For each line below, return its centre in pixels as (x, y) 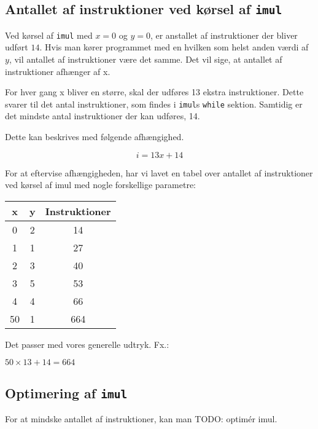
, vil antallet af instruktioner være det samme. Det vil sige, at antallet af (145, 59)
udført (17, 47)
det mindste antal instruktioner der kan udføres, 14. (103, 116)
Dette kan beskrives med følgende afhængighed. (95, 137)
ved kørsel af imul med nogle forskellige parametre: (101, 185)
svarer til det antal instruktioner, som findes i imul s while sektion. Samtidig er (154, 104)
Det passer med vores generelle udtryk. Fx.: (87, 344)
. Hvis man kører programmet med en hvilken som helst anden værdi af (174, 47)
